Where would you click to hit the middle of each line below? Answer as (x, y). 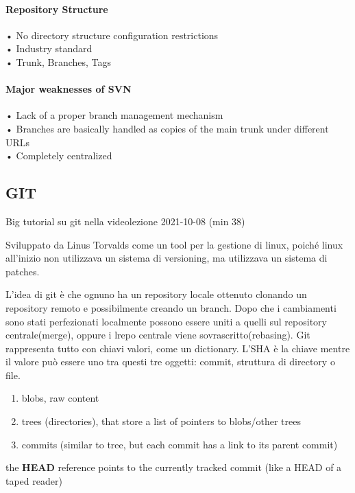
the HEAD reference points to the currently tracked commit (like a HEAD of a (174, 467)
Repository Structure (57, 9)
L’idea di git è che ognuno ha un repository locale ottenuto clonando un (156, 294)
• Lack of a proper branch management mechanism (114, 115)
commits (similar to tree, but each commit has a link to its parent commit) (180, 444)
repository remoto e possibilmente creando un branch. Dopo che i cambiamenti (171, 307)
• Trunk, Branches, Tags (59, 61)
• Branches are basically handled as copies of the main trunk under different (167, 128)
